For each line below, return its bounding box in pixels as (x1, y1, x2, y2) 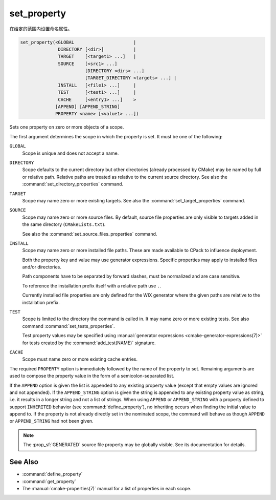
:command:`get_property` (22, 478, 76, 484)
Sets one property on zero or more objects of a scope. (9, 124, 124, 130)
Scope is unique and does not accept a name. (22, 150, 119, 156)
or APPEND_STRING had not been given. (9, 418, 94, 424)
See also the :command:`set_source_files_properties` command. (22, 231, 157, 237)
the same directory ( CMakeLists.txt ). (22, 221, 106, 227)
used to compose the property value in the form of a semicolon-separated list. (9, 373, 175, 379)
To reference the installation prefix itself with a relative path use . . (22, 282, 162, 289)
